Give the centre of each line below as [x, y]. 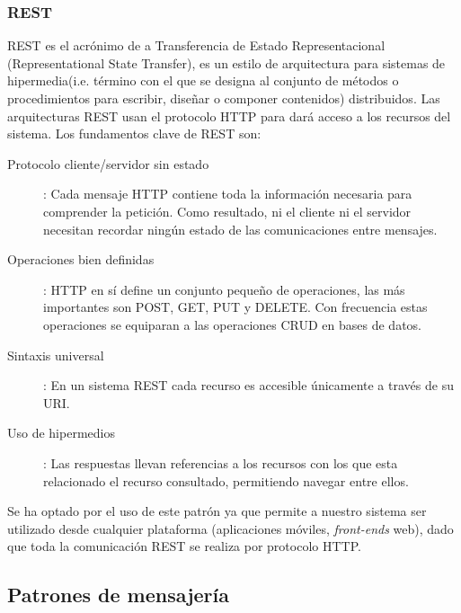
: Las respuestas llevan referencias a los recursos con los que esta [221, 462]
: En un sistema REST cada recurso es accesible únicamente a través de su [248, 385]
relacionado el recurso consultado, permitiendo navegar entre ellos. [226, 480]
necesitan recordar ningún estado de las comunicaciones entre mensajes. [240, 229]
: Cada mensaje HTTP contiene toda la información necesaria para [228, 194]
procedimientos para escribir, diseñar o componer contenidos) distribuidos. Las [224, 98]
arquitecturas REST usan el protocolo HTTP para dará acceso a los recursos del [229, 115]
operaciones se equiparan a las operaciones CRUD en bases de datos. [232, 324]
